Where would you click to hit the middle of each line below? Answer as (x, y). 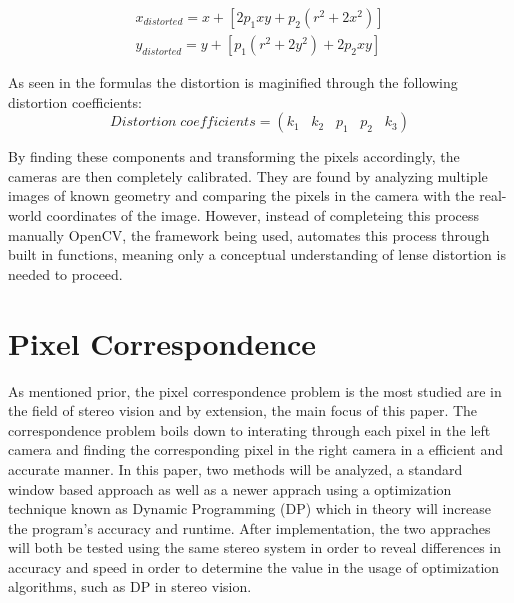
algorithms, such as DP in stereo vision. (130, 586)
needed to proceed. (65, 273)
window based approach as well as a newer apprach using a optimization (230, 488)
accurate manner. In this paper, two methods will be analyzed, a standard (235, 468)
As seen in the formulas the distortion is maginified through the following (233, 82)
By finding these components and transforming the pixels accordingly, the (234, 156)
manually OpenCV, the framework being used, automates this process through (249, 234)
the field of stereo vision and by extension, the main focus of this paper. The (243, 410)
